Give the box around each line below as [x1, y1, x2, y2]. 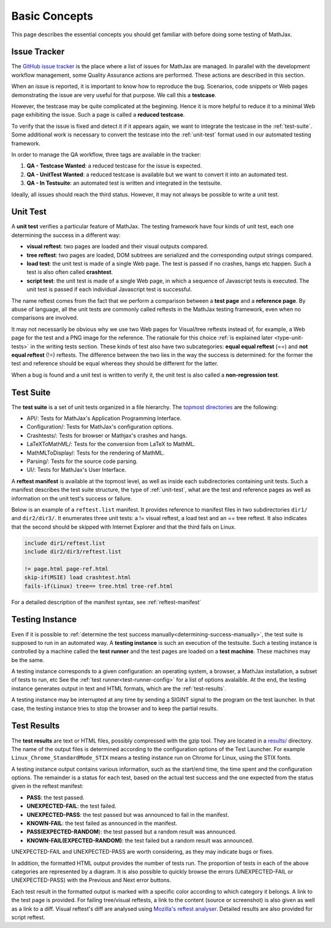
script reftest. [11, 913, 45, 921]
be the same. [11, 656, 45, 663]
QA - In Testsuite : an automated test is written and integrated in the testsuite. [26, 179, 222, 187]
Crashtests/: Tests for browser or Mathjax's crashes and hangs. [26, 432, 188, 439]
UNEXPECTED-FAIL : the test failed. [26, 802, 116, 810]
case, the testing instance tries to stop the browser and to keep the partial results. [11, 704, 218, 712]
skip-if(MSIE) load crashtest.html [24, 574, 131, 581]
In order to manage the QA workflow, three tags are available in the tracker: [11, 150, 202, 158]
